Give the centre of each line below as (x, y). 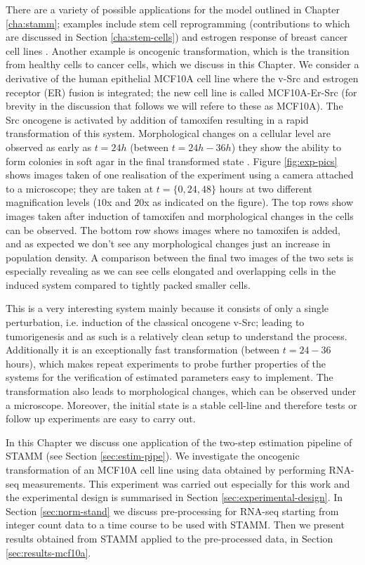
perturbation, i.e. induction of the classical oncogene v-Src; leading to (155, 322)
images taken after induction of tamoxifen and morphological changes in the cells (180, 215)
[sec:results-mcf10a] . (48, 552)
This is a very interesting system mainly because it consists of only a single (167, 308)
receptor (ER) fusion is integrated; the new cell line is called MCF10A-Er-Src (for (181, 92)
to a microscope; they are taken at (80, 188)
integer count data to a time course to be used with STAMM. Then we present (175, 525)
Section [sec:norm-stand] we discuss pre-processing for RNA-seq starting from (172, 511)
